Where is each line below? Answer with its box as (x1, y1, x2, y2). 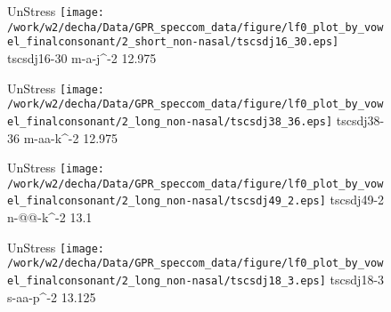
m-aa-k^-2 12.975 (23, 128, 118, 147)
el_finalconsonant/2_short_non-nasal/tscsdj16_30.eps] (7, 36, 339, 49)
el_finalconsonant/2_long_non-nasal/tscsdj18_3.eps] (7, 275, 326, 287)
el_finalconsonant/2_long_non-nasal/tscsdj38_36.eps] (7, 115, 333, 128)
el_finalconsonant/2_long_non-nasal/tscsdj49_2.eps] (7, 195, 326, 208)
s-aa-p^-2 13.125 (7, 287, 96, 306)
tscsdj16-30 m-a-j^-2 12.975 (7, 48, 157, 67)
